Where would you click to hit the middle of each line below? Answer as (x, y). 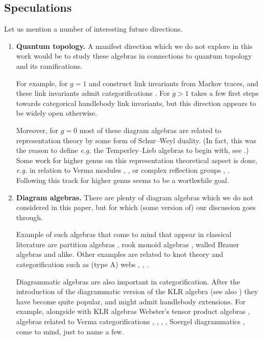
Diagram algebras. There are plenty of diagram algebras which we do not (135, 197)
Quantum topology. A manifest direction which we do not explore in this (134, 46)
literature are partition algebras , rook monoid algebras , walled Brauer (128, 244)
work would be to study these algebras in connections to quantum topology (134, 56)
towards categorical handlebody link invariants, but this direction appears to (136, 103)
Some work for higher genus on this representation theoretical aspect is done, (137, 160)
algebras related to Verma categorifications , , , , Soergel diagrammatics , (130, 321)
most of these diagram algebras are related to (150, 130)
